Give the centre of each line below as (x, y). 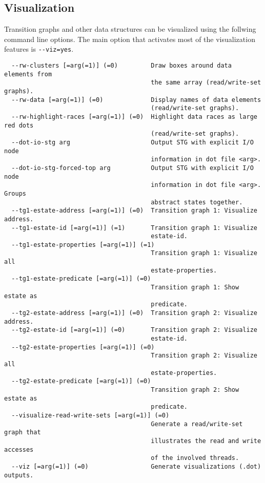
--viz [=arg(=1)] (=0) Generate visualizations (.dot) (136, 466)
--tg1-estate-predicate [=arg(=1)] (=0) (81, 279)
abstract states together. (197, 202)
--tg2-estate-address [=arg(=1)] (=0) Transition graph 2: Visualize (134, 313)
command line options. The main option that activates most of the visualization (130, 39)
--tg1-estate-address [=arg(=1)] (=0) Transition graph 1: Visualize (134, 211)
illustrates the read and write (206, 441)
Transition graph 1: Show (195, 288)
